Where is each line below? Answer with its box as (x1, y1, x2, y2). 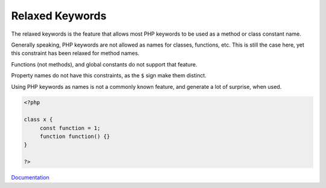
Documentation (11, 174, 50, 181)
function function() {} (39, 133, 110, 140)
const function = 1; (39, 125, 101, 131)
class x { (24, 116, 53, 123)
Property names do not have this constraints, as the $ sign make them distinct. (11, 72, 206, 79)
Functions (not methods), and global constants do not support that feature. (11, 60, 197, 68)
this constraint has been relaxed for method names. (11, 50, 140, 57)
